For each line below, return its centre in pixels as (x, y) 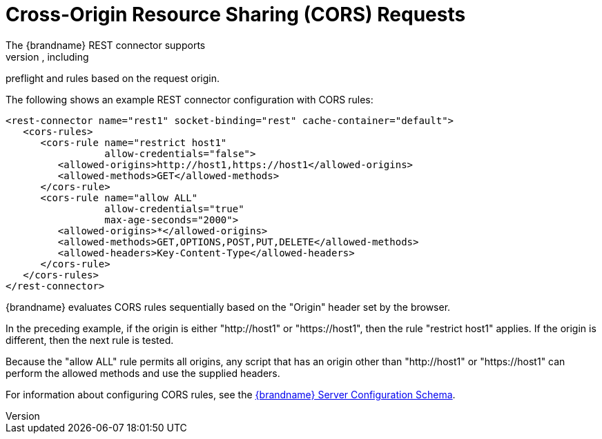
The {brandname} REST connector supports (106, 45)
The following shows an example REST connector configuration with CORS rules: (190, 99)
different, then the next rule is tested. (90, 340)
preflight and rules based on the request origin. (113, 78)
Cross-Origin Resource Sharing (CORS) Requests (236, 14)
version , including (47, 57)
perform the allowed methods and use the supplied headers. (143, 373)
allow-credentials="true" (174, 208)
